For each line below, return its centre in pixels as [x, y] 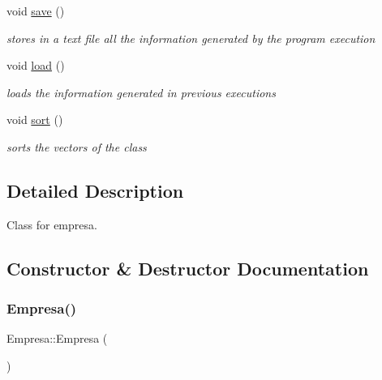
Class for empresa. [52, 224]
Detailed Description [95, 190]
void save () [36, 11]
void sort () [35, 120]
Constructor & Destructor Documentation [188, 268]
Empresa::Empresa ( [57, 338]
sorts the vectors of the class [77, 146]
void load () [36, 65]
